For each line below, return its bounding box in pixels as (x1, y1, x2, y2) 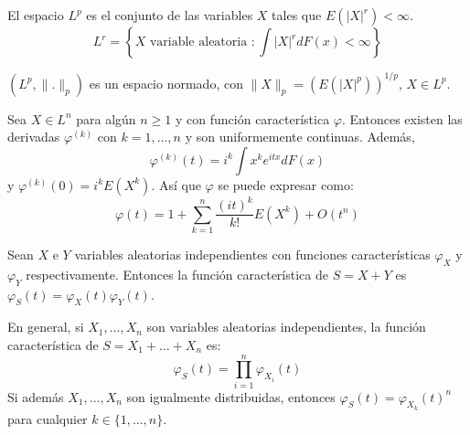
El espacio (7, 5, 64, 24)
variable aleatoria (149, 36, 248, 48)
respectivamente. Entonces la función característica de (26, 264, 328, 283)
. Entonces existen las (342, 109, 463, 128)
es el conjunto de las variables (86, 5, 253, 24)
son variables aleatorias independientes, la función (146, 317, 426, 336)
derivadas (7, 127, 60, 146)
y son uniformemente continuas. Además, (185, 127, 415, 146)
